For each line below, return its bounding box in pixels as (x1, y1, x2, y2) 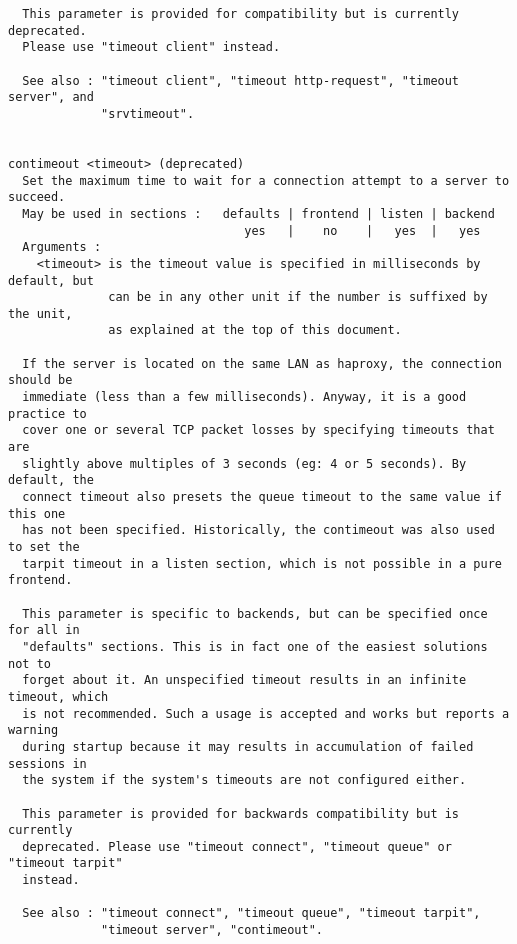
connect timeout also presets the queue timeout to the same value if (22, 490, 502, 505)
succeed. (8, 190, 66, 205)
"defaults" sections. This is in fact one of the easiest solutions (22, 639, 488, 654)
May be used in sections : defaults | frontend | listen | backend (22, 206, 495, 221)
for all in (8, 623, 80, 638)
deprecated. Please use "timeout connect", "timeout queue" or (22, 839, 452, 854)
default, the (8, 473, 94, 488)
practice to (8, 406, 87, 421)
